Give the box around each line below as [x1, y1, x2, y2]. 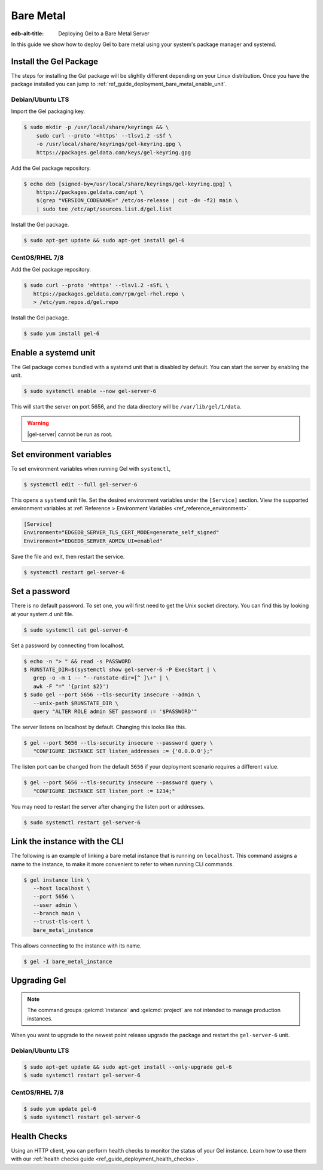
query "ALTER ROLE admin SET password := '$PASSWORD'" [33, 708, 197, 715]
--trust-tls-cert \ [33, 918, 90, 925]
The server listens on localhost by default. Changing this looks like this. [11, 723, 187, 730]
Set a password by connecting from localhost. [11, 642, 125, 649]
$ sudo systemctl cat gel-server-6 [23, 626, 128, 633]
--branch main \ [33, 910, 81, 917]
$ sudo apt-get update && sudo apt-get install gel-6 [23, 237, 185, 243]
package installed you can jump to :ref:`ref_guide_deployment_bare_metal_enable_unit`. [11, 81, 227, 88]
